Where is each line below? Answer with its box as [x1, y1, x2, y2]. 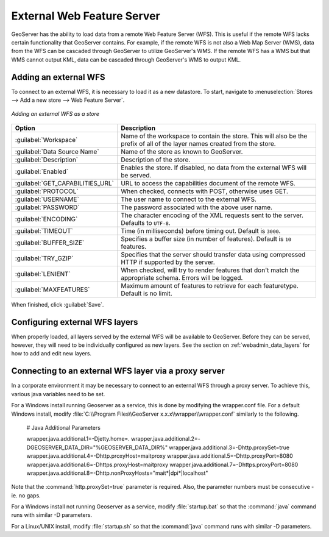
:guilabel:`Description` [15, 155, 79, 164]
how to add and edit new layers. [11, 350, 91, 357]
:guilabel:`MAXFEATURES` [15, 285, 90, 294]
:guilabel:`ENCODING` [15, 215, 78, 223]
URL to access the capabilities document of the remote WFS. [121, 179, 295, 187]
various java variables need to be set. [11, 390, 105, 397]
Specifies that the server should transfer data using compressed [121, 250, 306, 258]
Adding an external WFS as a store [11, 110, 100, 118]
